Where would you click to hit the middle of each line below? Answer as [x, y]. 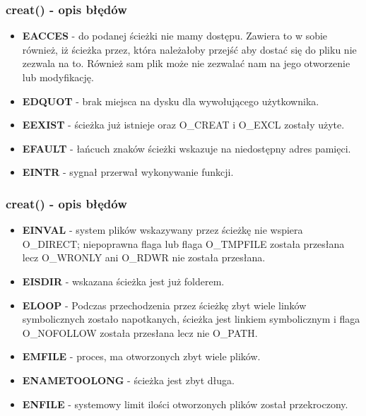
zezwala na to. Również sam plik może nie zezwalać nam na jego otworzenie [186, 63]
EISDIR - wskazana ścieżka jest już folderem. [123, 281]
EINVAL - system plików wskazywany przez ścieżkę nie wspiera [163, 230]
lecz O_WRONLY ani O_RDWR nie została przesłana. [144, 257]
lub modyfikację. [58, 77]
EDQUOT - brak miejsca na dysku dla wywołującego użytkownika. [171, 101]
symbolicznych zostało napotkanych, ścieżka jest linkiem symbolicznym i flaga [191, 319]
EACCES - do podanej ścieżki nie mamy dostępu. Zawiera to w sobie [175, 36]
